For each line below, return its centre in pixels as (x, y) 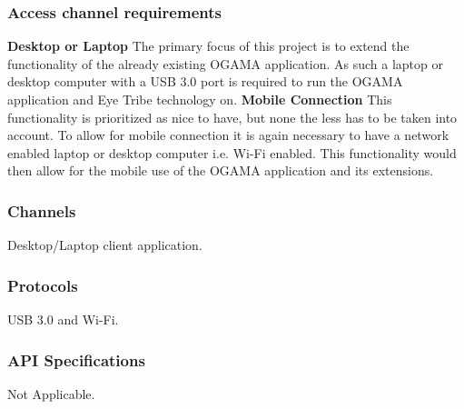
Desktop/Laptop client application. (105, 245)
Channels (42, 210)
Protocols (43, 285)
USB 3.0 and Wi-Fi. (63, 319)
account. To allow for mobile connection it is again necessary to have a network (228, 135)
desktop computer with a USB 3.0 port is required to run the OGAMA (205, 81)
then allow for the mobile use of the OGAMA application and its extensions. (221, 170)
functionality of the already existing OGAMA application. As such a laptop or (225, 63)
